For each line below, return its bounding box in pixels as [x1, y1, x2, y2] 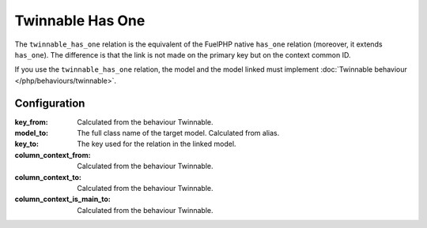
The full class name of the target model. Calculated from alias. [77, 129, 280, 138]
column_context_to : [14, 172, 82, 181]
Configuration [14, 96, 85, 110]
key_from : [14, 117, 48, 126]
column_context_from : [14, 150, 91, 159]
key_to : [14, 139, 40, 149]
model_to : [14, 129, 49, 138]
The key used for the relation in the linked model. [77, 139, 236, 149]
